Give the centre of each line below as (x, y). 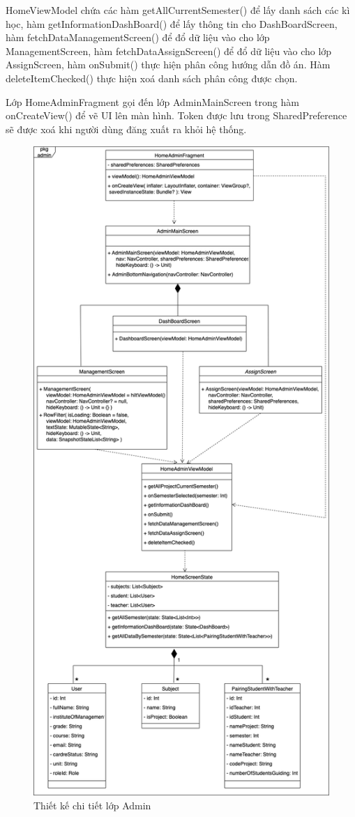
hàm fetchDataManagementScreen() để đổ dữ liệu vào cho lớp (138, 37)
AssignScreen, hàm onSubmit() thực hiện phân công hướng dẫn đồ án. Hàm (168, 64)
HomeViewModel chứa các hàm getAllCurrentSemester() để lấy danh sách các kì (178, 10)
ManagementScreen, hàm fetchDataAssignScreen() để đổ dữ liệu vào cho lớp (169, 51)
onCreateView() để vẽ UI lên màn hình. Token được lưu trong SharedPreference (176, 115)
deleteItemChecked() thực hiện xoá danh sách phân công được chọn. (152, 78)
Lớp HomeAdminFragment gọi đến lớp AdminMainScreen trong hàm (152, 101)
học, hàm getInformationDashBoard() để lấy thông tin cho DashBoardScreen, (172, 23)
